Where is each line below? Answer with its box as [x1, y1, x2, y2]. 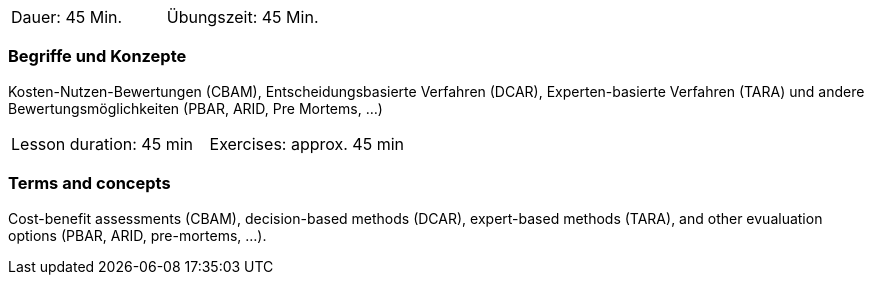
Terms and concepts [8, 173, 171, 194]
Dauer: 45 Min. [11, 7, 123, 27]
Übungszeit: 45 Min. [166, 7, 319, 27]
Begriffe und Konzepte [8, 46, 187, 67]
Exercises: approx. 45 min [209, 133, 405, 154]
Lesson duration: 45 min [11, 133, 194, 154]
